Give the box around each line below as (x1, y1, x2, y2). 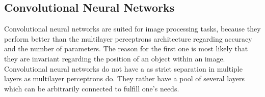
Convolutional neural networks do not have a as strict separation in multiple (4, 63, 243, 74)
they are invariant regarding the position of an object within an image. (4, 53, 225, 63)
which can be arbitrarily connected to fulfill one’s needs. (4, 83, 179, 93)
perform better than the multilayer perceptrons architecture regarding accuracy (4, 33, 252, 44)
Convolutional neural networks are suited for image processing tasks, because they (4, 23, 261, 34)
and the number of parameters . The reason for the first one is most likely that (4, 43, 248, 54)
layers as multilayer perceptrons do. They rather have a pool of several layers (4, 73, 245, 84)
